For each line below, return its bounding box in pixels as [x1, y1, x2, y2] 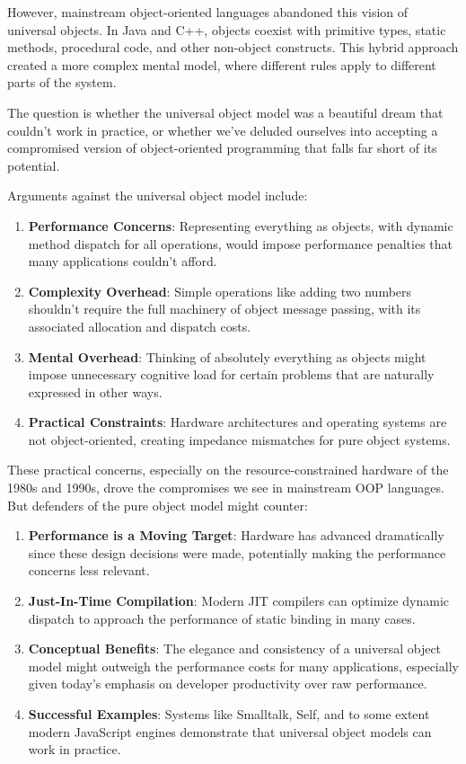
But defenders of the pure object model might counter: [7, 495, 308, 514]
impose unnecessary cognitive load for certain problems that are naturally [28, 365, 435, 384]
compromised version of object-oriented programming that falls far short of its [7, 138, 437, 157]
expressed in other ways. [28, 382, 163, 401]
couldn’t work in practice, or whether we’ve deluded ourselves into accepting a [7, 120, 438, 139]
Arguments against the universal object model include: [7, 186, 308, 205]
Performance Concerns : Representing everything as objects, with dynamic [28, 216, 453, 235]
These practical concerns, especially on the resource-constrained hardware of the [7, 460, 449, 479]
